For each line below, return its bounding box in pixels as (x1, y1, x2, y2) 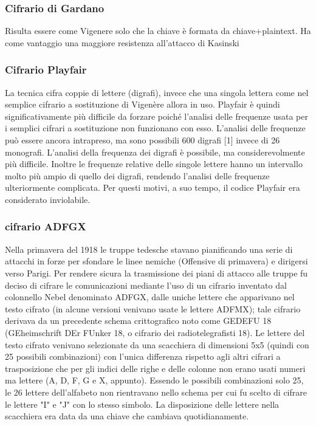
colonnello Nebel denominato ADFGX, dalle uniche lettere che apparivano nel (5, 290, 295, 303)
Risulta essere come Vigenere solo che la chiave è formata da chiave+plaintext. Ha (5, 24, 311, 37)
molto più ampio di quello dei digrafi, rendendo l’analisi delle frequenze (5, 169, 270, 182)
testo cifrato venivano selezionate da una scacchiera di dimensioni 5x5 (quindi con (5, 338, 309, 351)
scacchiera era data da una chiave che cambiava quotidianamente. (5, 410, 249, 422)
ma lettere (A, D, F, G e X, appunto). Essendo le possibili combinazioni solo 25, (5, 374, 304, 386)
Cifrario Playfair (5, 62, 87, 77)
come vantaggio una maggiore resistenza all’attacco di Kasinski (5, 36, 239, 49)
